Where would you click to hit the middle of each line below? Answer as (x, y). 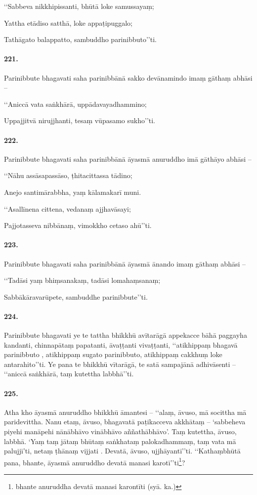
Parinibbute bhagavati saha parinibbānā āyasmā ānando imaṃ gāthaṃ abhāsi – (125, 263)
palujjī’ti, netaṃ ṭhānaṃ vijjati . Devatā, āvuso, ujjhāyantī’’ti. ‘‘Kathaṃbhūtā (122, 451)
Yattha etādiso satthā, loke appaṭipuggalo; (68, 22)
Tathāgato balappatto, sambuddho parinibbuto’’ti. (80, 39)
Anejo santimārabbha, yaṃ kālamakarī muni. (73, 192)
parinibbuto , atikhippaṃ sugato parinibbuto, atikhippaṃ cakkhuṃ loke (113, 354)
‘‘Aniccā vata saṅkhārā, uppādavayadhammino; (75, 104)
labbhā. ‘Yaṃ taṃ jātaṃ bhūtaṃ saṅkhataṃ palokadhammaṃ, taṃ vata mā (120, 441)
